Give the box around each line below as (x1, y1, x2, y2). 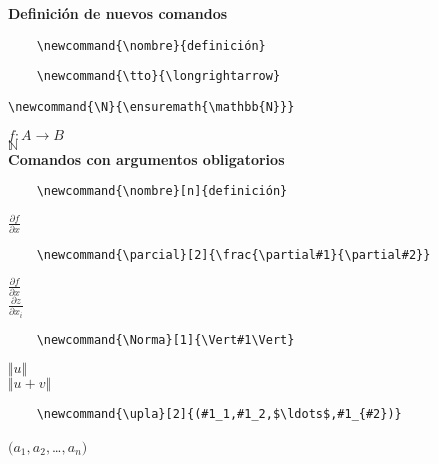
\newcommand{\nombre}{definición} (36, 38, 266, 53)
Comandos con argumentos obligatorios (8, 148, 285, 169)
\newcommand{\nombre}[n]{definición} (36, 184, 288, 199)
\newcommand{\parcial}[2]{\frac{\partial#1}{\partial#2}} (36, 247, 431, 262)
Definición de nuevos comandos (8, 3, 228, 23)
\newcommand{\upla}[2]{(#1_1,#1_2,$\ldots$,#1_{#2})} (36, 407, 402, 422)
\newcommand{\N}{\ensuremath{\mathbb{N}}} (8, 99, 295, 114)
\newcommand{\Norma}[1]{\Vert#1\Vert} (36, 332, 295, 347)
